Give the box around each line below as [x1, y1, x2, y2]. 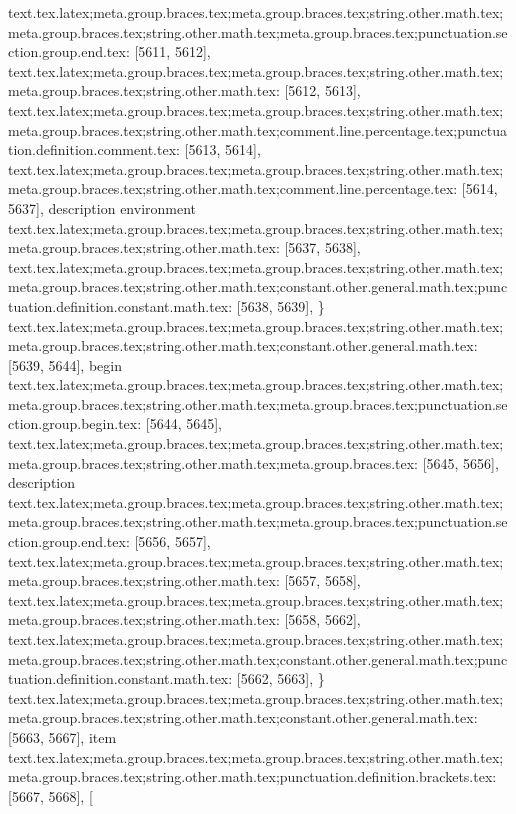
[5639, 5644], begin [8, 354, 122, 375]
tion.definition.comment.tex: [8, 139, 180, 160]
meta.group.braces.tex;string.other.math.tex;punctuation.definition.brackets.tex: [8, 766, 497, 787]
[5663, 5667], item [8, 726, 117, 747]
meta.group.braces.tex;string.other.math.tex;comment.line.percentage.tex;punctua [8, 119, 507, 140]
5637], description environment [8, 197, 197, 218]
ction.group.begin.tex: [8, 413, 142, 434]
